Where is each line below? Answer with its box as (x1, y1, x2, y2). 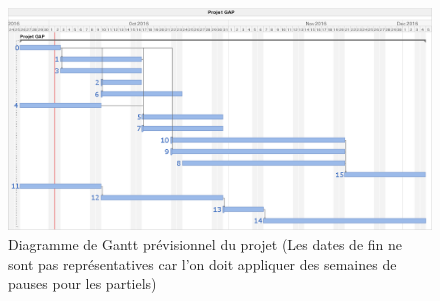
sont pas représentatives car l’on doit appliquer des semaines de (8, 253, 397, 274)
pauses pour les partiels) (8, 273, 157, 294)
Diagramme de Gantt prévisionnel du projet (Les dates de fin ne (8, 233, 403, 254)
